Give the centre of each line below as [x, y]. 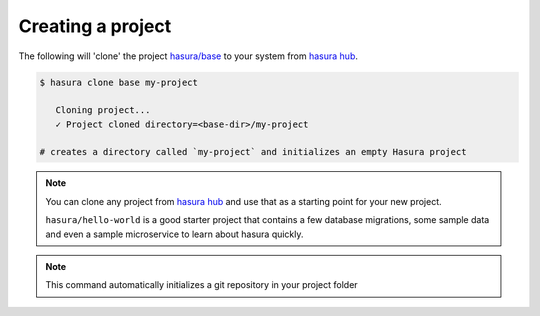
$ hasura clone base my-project [119, 82]
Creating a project [95, 26]
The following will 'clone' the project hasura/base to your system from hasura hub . [188, 56]
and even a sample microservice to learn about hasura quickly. [174, 234]
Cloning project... [103, 110]
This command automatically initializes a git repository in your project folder [202, 285]
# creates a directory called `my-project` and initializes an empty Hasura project [253, 152]
